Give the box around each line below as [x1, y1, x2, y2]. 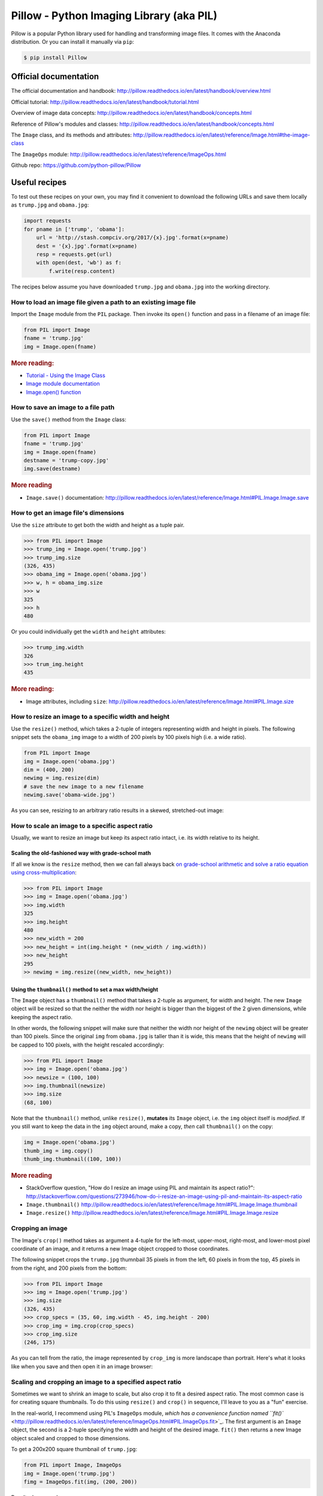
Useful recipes [11, 177, 67, 187]
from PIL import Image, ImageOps [23, 1462, 122, 1468]
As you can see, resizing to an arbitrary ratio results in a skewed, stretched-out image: [11, 807, 224, 814]
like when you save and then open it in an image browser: [11, 1363, 153, 1370]
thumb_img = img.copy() [23, 1147, 94, 1154]
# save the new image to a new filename [23, 783, 144, 790]
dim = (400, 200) [23, 766, 75, 773]
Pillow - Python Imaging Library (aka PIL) [11, 9, 218, 22]
